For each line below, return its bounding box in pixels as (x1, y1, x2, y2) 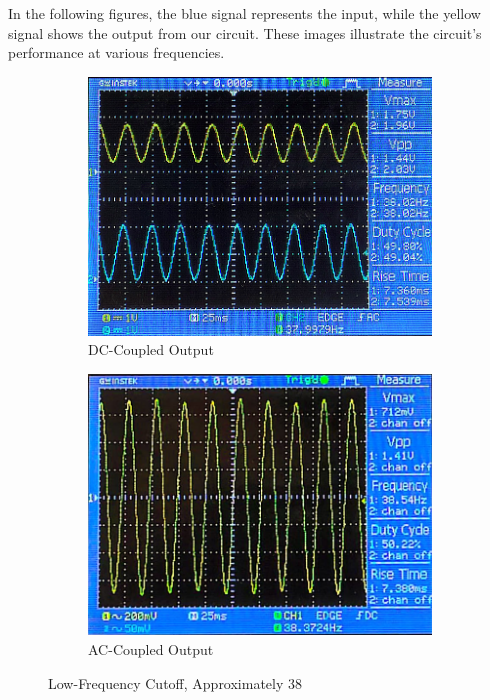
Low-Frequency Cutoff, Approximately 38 (48, 672, 303, 693)
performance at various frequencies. (8, 42, 225, 63)
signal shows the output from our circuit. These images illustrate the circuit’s (8, 22, 482, 43)
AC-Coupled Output (88, 639, 214, 660)
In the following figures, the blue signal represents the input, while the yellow (8, 3, 481, 23)
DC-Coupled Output (88, 339, 214, 360)
